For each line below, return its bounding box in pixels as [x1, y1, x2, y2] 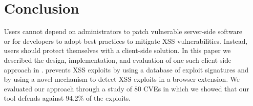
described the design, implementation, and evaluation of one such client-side [4, 54, 232, 65]
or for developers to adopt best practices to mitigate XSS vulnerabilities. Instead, [4, 35, 248, 46]
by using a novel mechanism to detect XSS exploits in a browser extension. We [4, 74, 240, 84]
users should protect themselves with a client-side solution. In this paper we [4, 45, 231, 55]
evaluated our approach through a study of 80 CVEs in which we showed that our [4, 83, 249, 93]
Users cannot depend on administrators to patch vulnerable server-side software [4, 26, 243, 36]
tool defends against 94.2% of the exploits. [4, 93, 131, 103]
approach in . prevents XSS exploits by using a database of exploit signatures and [4, 64, 249, 74]
